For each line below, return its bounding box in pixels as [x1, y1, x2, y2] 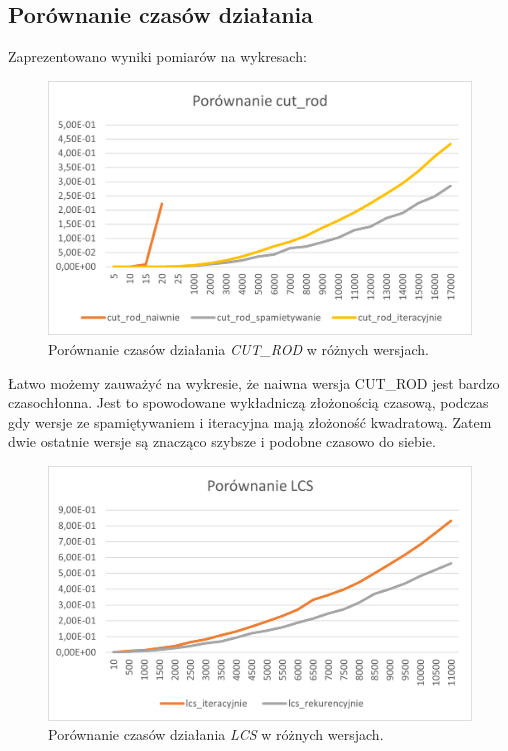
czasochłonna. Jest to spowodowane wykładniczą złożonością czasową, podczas [8, 392, 489, 413]
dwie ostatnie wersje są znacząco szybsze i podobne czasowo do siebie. [8, 431, 436, 452]
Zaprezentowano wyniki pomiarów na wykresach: [8, 46, 307, 67]
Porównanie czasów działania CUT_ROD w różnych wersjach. [48, 339, 429, 360]
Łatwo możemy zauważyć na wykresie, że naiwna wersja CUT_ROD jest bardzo [8, 372, 500, 393]
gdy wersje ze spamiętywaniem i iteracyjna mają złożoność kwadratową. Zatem [8, 411, 492, 432]
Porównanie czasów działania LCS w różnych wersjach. [48, 724, 384, 745]
